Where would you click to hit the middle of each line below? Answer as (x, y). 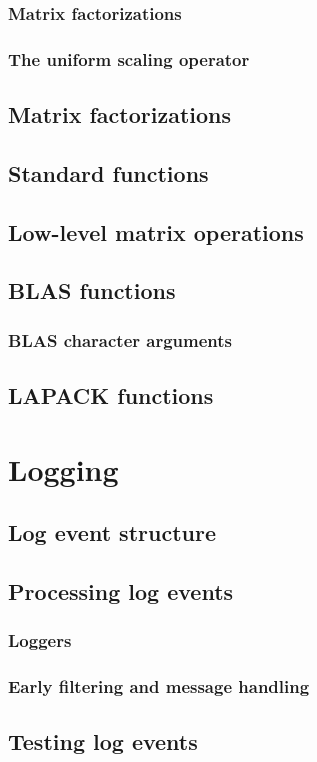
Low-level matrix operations (156, 231)
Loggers (40, 640)
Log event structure (112, 532)
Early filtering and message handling (159, 686)
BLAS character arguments (120, 339)
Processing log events (121, 590)
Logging (63, 468)
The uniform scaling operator (129, 58)
